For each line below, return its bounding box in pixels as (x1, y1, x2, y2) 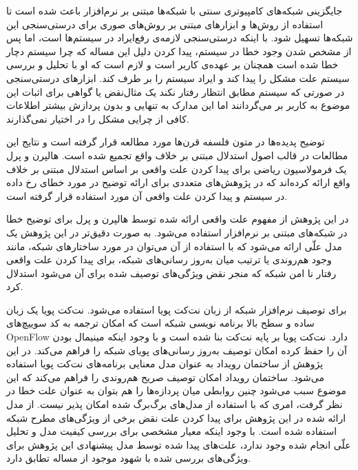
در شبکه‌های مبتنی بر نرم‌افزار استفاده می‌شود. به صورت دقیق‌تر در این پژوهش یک (6, 225, 348, 239)
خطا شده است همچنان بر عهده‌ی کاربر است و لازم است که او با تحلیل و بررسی (6, 57, 339, 72)
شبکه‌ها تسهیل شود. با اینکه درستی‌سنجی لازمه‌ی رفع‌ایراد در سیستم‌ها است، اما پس (6, 30, 353, 45)
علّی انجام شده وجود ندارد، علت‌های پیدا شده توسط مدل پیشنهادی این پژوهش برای (6, 437, 351, 451)
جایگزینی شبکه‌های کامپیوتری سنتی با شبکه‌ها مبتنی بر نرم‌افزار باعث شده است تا (6, 3, 343, 17)
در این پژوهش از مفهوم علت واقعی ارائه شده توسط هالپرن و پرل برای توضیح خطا (6, 212, 349, 226)
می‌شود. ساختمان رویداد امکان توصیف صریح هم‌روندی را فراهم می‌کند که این (6, 369, 324, 384)
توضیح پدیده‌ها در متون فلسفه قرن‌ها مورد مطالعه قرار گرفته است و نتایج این (6, 134, 325, 149)
